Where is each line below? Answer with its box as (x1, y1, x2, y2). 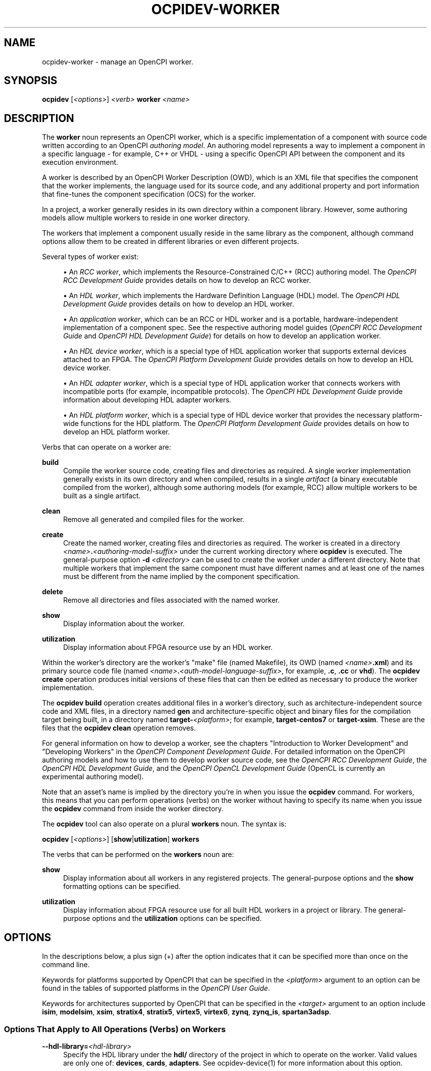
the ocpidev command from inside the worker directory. (42, 804, 224, 813)
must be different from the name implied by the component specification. (63, 572, 300, 581)
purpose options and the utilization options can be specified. (63, 914, 262, 923)
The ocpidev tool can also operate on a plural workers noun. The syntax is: (42, 820, 287, 828)
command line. (42, 960, 90, 969)
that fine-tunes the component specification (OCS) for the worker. (42, 190, 256, 199)
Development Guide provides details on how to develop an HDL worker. (63, 300, 294, 308)
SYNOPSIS (4, 74, 58, 87)
